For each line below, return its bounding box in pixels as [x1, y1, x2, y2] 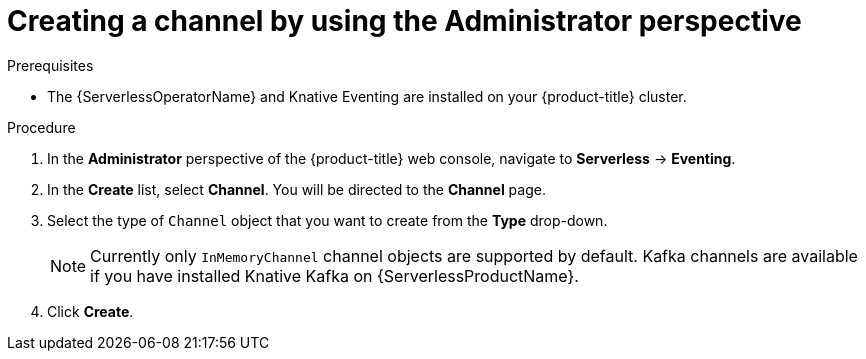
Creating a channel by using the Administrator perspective [7, 4, 802, 38]
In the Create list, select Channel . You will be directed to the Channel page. [47, 180, 546, 198]
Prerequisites [7, 56, 94, 74]
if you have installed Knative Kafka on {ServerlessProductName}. [90, 265, 579, 286]
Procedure [7, 118, 76, 136]
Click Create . [47, 302, 134, 320]
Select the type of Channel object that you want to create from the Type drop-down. [47, 211, 608, 229]
